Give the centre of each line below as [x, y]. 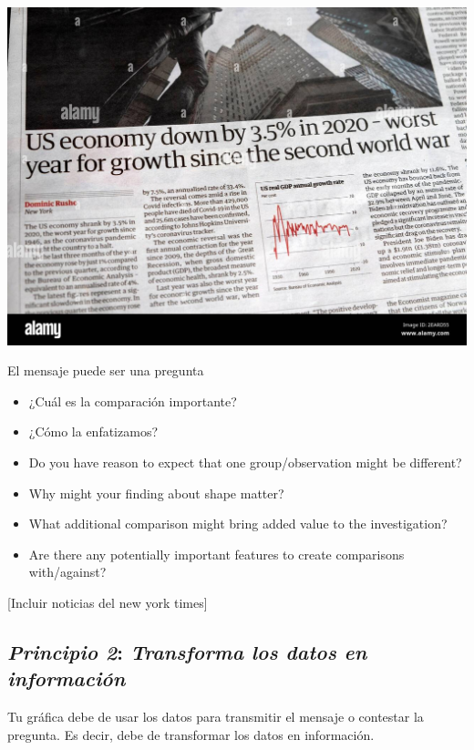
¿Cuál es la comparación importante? [133, 401]
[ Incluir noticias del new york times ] [108, 602]
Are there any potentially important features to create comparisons [216, 554]
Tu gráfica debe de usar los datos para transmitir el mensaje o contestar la [216, 717]
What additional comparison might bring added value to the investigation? [238, 524]
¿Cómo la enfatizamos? [93, 432]
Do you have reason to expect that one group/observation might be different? [245, 462]
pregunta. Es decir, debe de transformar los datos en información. [191, 734]
